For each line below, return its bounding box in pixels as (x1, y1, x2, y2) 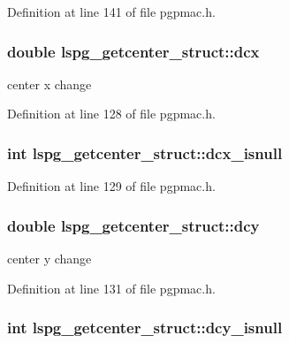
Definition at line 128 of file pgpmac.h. (7, 104, 216, 123)
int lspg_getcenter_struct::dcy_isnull (7, 316, 283, 339)
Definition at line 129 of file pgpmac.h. (7, 177, 216, 195)
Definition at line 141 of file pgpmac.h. (7, 3, 216, 20)
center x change (7, 74, 92, 93)
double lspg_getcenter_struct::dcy (7, 214, 260, 236)
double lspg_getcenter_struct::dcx (7, 40, 260, 62)
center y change (7, 249, 92, 268)
